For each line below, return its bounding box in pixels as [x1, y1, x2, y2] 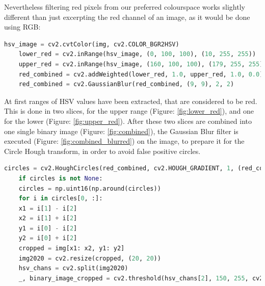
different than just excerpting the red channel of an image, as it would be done [4, 11, 250, 22]
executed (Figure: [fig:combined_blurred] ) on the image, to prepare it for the [4, 136, 245, 146]
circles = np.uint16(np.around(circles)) [18, 185, 161, 192]
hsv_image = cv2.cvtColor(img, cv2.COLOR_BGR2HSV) [4, 40, 179, 48]
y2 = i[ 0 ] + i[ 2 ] [18, 235, 77, 242]
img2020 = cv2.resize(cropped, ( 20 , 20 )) [18, 254, 161, 262]
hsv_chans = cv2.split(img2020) [18, 265, 128, 272]
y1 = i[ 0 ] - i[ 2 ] [18, 224, 77, 232]
